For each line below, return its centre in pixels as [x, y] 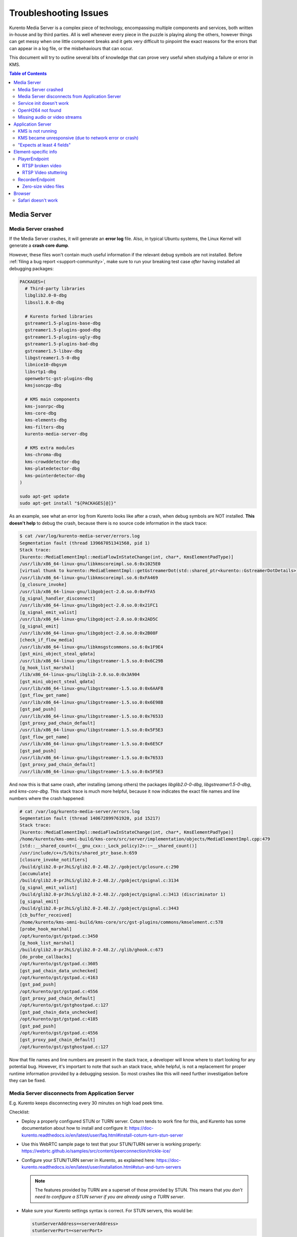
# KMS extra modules [50, 448]
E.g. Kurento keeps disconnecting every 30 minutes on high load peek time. [86, 1103]
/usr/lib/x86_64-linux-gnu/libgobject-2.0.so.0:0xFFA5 [87, 592]
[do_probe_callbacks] [46, 957]
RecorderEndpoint [37, 179]
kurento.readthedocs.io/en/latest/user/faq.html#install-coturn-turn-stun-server [102, 1135]
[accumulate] [35, 874]
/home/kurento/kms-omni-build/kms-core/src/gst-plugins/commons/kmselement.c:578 [122, 922]
